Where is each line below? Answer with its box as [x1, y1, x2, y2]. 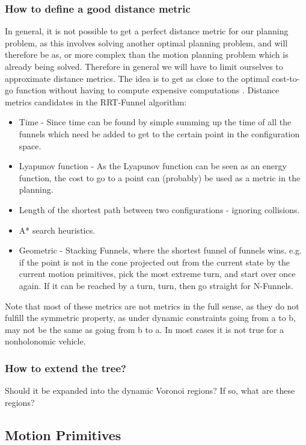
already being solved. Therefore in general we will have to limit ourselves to [5, 60, 283, 72]
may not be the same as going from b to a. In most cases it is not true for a [5, 323, 284, 335]
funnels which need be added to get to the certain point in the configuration [19, 127, 300, 140]
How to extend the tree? [5, 360, 126, 375]
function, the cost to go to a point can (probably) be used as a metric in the [19, 171, 301, 184]
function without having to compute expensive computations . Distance [16, 84, 280, 96]
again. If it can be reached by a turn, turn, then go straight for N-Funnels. [19, 279, 293, 291]
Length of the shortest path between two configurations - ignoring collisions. [19, 203, 300, 216]
